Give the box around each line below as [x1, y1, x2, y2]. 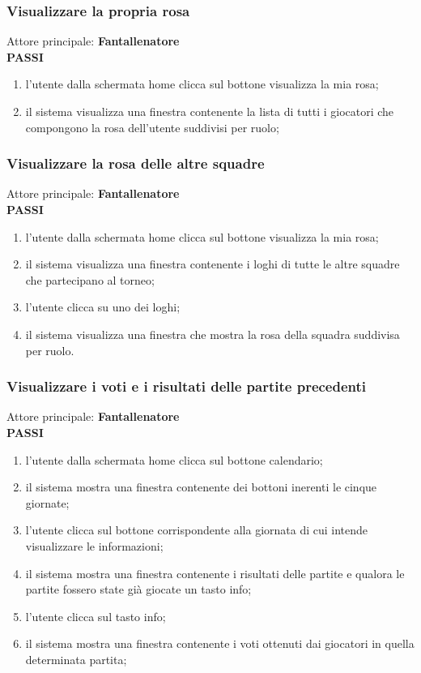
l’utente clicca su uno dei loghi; [25, 298, 181, 315]
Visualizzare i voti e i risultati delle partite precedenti [6, 376, 367, 397]
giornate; [25, 494, 70, 511]
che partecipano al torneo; [25, 271, 155, 288]
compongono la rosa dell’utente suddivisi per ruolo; [25, 118, 279, 135]
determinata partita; [25, 650, 127, 667]
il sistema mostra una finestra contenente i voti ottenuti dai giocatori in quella [25, 635, 415, 652]
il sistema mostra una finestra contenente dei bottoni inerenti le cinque [25, 478, 377, 495]
